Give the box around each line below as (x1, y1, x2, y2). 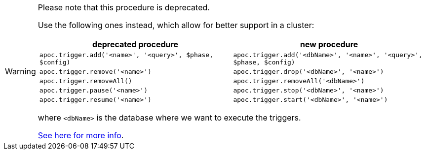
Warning (5, 66, 36, 76)
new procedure (300, 39, 358, 49)
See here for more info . (38, 130, 124, 140)
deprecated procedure (92, 39, 179, 49)
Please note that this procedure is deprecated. (38, 2, 210, 12)
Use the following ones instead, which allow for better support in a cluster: (38, 20, 314, 30)
